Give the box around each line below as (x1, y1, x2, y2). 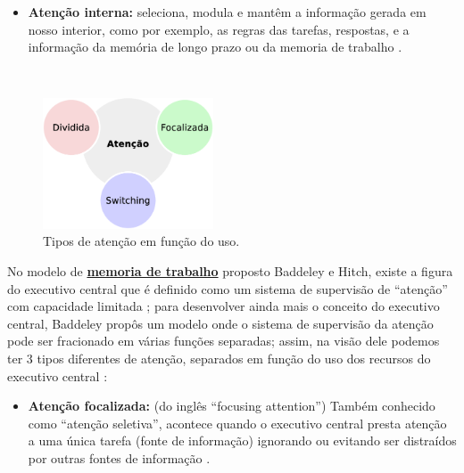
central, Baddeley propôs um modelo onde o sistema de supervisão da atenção (7, 314, 434, 332)
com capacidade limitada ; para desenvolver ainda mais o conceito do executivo (7, 297, 440, 315)
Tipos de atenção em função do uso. (43, 232, 240, 250)
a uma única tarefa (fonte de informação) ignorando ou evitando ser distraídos (28, 431, 457, 450)
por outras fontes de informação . (28, 448, 211, 467)
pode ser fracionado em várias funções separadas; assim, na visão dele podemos (7, 331, 440, 350)
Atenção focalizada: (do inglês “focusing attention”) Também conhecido (28, 396, 435, 415)
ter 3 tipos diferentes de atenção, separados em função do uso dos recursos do (7, 348, 431, 367)
